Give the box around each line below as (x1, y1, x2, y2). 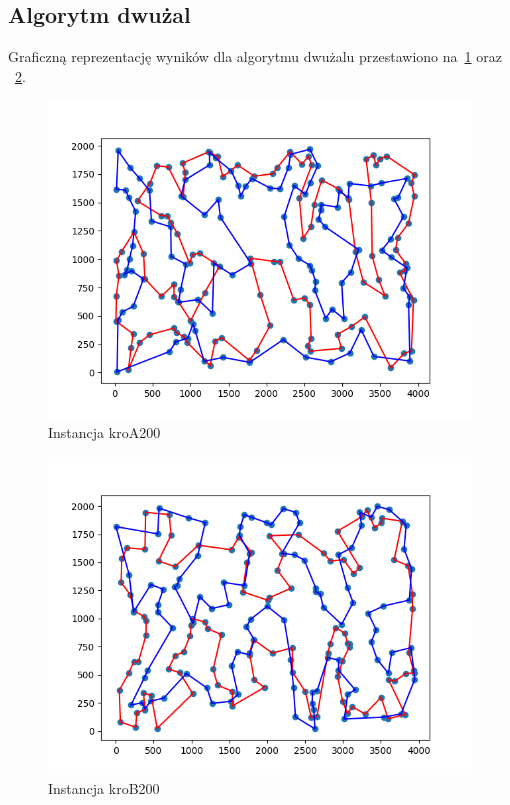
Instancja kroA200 (48, 421, 161, 442)
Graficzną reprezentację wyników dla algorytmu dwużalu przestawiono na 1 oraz (8, 46, 502, 67)
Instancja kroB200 (48, 778, 160, 799)
